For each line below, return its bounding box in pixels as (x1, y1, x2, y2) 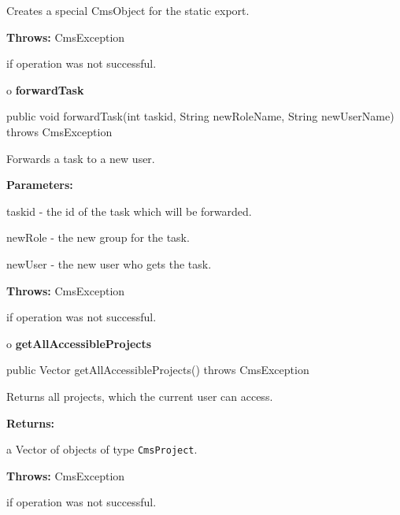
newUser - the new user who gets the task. (6, 255, 212, 272)
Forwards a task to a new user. (6, 150, 155, 166)
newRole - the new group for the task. (6, 229, 190, 246)
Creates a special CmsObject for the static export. (6, 2, 250, 18)
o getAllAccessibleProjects (6, 335, 152, 351)
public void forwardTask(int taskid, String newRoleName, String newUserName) (6, 108, 394, 124)
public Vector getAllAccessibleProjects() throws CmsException (6, 361, 309, 378)
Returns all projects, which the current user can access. (6, 387, 273, 404)
